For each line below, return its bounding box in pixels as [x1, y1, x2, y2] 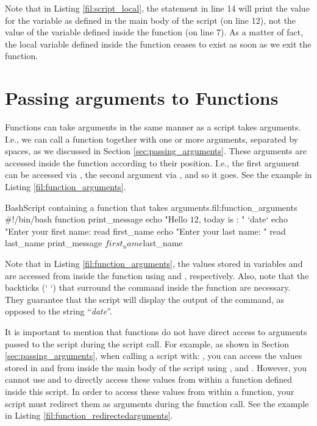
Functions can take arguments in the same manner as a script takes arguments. [5, 121, 301, 133]
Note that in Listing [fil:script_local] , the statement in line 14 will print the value [5, 2, 310, 14]
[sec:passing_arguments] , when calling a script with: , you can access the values [5, 349, 302, 362]
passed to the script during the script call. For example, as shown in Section [5, 337, 289, 350]
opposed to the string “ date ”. [5, 305, 112, 318]
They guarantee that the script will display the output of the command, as [5, 293, 285, 305]
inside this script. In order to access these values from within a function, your [5, 385, 294, 397]
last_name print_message [5, 236, 102, 249]
